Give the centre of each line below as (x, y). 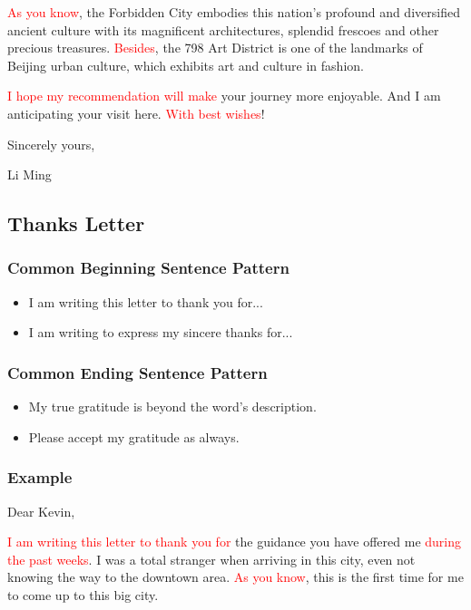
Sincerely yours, (51, 144)
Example (40, 477)
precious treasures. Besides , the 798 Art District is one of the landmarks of (215, 48)
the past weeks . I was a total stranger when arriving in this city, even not (211, 559)
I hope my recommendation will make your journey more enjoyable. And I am (224, 96)
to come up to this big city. (83, 594)
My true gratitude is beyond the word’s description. (172, 407)
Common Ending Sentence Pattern (137, 372)
